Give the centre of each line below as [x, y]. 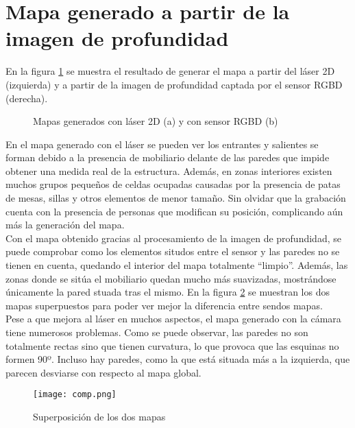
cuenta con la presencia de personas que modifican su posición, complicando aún [174, 211]
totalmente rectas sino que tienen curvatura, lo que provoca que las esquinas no [172, 345]
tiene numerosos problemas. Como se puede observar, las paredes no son [157, 332]
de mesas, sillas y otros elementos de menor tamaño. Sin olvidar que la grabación [176, 198]
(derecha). [27, 98]
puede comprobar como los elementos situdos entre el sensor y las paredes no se [173, 251]
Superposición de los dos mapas [99, 417]
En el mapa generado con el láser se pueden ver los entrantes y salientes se [162, 144]
